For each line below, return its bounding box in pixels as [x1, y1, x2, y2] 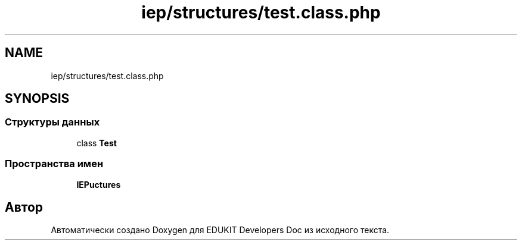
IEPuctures [76, 179, 121, 190]
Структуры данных [5, 116, 100, 128]
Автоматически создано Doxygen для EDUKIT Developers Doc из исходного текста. [51, 225, 390, 235]
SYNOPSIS [5, 91, 70, 106]
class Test [76, 137, 117, 148]
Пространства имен [5, 158, 104, 170]
